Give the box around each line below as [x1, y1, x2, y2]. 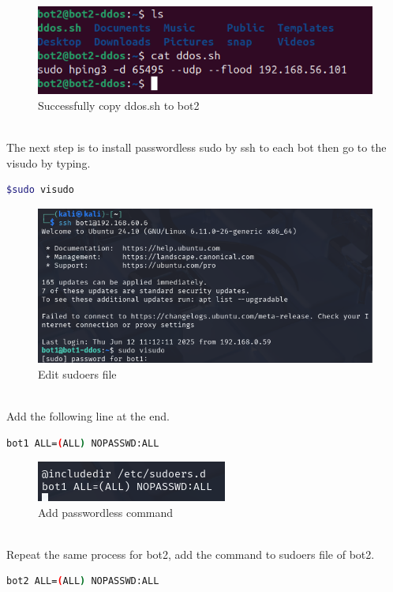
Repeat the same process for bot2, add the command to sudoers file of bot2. [6, 545, 375, 562]
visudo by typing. [6, 154, 91, 171]
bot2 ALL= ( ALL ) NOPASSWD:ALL [6, 575, 159, 587]
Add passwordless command [38, 503, 174, 520]
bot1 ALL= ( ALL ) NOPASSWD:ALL [6, 437, 159, 449]
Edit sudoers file [38, 365, 117, 382]
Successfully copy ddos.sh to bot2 [38, 97, 200, 113]
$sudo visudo [6, 184, 74, 196]
